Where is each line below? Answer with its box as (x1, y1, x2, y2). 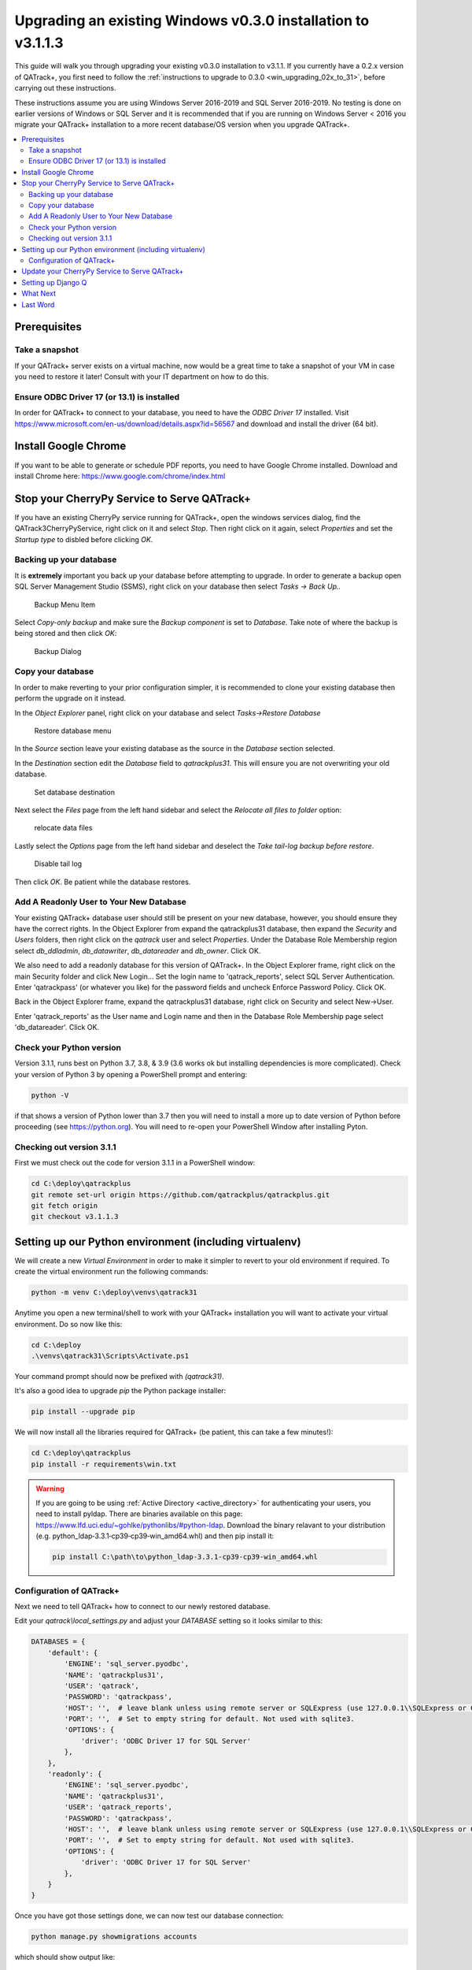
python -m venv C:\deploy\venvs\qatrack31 (31, 1288, 197, 1297)
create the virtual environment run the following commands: (14, 1267, 208, 1277)
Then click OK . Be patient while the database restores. (14, 877, 191, 886)
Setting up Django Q (21, 277, 87, 287)
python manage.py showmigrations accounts (31, 1932, 197, 1942)
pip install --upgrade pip (31, 1407, 135, 1416)
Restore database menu (34, 726, 112, 736)
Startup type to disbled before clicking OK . (14, 534, 153, 544)
